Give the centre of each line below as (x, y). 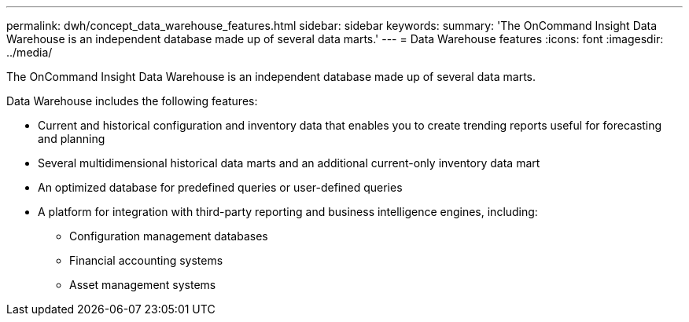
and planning (72, 139)
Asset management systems (143, 285)
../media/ (29, 52)
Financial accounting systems (146, 260)
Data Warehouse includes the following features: (132, 101)
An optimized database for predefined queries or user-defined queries (220, 187)
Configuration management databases (169, 236)
